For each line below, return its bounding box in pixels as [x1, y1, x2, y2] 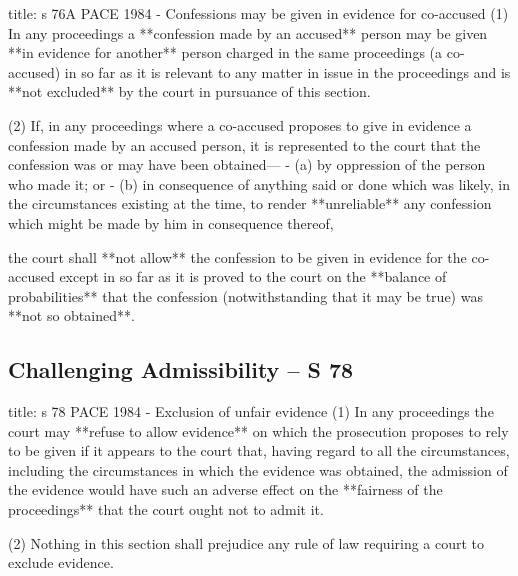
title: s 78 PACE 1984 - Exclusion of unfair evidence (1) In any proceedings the [8, 401, 494, 422]
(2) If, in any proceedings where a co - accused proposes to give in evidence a [8, 114, 472, 135]
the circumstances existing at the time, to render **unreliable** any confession [8, 193, 492, 214]
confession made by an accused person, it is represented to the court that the [8, 134, 481, 155]
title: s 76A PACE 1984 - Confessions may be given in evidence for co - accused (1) [8, 3, 509, 23]
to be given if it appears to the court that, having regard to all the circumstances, [8, 440, 510, 461]
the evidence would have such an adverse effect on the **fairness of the [8, 479, 443, 500]
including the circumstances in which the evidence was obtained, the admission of [8, 459, 508, 480]
